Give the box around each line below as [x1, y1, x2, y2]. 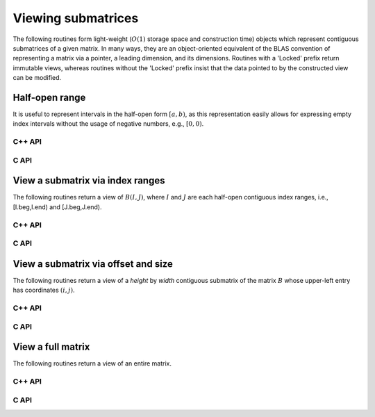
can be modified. [12, 74, 62, 82]
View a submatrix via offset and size [12, 258, 173, 270]
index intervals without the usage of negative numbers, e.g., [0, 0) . [12, 120, 204, 128]
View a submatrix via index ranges [12, 174, 165, 187]
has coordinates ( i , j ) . [12, 286, 75, 295]
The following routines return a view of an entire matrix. [12, 359, 172, 368]
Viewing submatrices [12, 10, 139, 26]
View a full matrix [12, 341, 90, 353]
